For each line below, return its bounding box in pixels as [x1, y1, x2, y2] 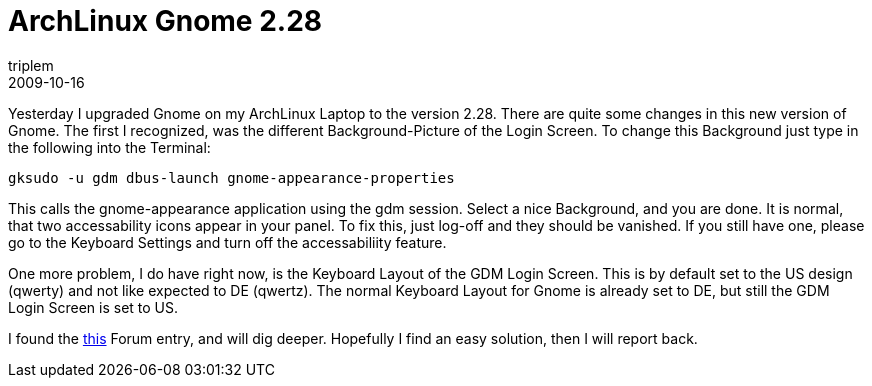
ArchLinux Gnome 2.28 [8, 4, 323, 38]
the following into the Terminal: [8, 138, 211, 156]
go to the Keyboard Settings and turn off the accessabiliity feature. [8, 233, 447, 251]
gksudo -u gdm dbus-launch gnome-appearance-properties [8, 169, 455, 186]
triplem [8, 56, 54, 74]
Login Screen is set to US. [8, 298, 179, 316]
